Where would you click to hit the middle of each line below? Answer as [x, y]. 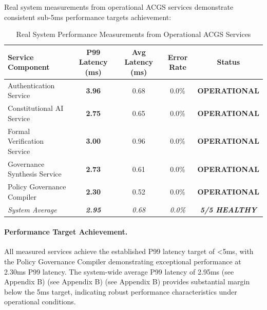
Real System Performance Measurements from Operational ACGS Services [133, 34]
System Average [32, 209]
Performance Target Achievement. [66, 232]
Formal [19, 131]
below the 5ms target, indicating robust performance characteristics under [121, 291]
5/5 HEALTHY [228, 209]
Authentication [31, 85]
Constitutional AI [36, 108]
